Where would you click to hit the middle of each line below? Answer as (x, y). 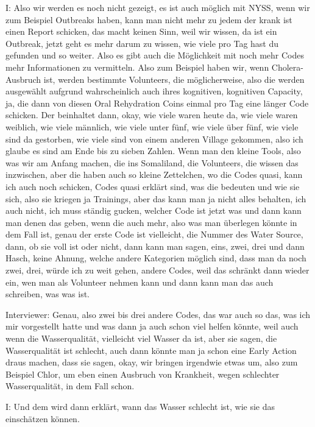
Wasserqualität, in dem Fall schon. (70, 386)
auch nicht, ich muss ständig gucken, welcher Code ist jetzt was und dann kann (154, 210)
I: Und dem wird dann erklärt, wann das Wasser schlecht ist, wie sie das (140, 406)
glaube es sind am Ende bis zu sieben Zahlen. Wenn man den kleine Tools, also (153, 151)
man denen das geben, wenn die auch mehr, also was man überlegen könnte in (151, 222)
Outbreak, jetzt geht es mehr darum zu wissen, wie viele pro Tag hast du (142, 43)
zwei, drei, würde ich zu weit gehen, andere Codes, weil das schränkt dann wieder (157, 270)
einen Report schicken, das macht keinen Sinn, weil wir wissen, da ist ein (141, 31)
